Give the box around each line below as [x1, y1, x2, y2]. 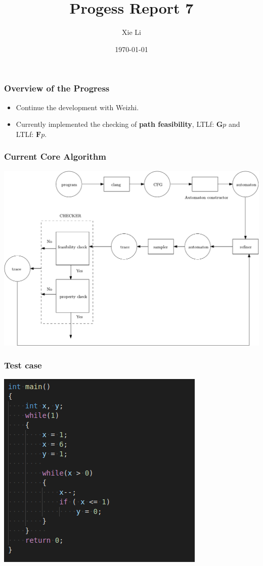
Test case [4, 359, 42, 371]
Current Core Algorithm [4, 150, 106, 163]
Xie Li [122, 27, 141, 37]
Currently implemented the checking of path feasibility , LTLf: [16, 119, 214, 129]
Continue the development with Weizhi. [16, 102, 139, 112]
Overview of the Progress [4, 82, 110, 95]
